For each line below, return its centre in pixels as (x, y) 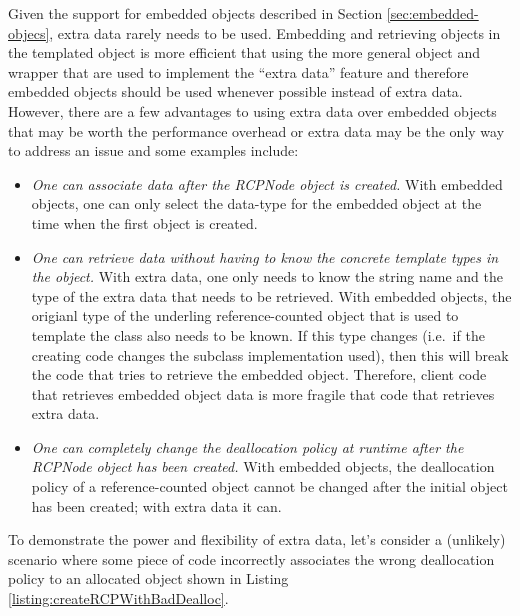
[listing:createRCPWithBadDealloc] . (118, 598)
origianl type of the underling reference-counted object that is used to (245, 315)
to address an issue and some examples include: (153, 150)
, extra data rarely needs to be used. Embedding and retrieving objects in (275, 32)
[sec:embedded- (432, 13)
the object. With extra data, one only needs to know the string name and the (267, 276)
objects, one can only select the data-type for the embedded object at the (256, 203)
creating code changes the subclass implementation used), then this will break (270, 354)
